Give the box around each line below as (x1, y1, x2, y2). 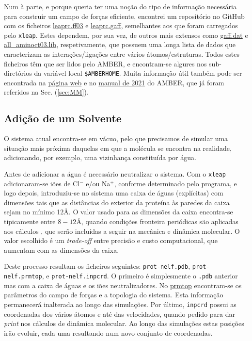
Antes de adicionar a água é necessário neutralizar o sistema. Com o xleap (4, 169, 226, 179)
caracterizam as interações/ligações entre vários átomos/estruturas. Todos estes (4, 49, 239, 59)
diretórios (4, 68, 32, 78)
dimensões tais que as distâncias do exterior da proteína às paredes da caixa (4, 197, 230, 207)
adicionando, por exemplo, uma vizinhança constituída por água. (4, 152, 196, 162)
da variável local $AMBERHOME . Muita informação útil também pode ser (34, 68, 242, 78)
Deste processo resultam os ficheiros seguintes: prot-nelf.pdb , (4, 261, 190, 271)
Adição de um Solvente (4, 111, 122, 126)
